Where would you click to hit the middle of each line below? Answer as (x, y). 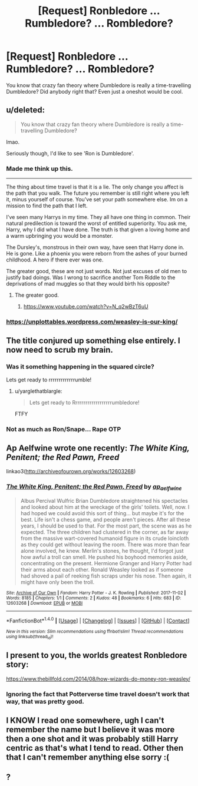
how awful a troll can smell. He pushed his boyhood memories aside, (104, 557)
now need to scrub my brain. (60, 350)
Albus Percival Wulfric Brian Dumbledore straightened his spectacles (104, 500)
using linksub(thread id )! (30, 637)
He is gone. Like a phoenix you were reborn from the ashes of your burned (97, 254)
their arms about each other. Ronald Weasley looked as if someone (102, 569)
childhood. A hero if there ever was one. (55, 260)
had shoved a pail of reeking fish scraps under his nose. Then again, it (106, 576)
